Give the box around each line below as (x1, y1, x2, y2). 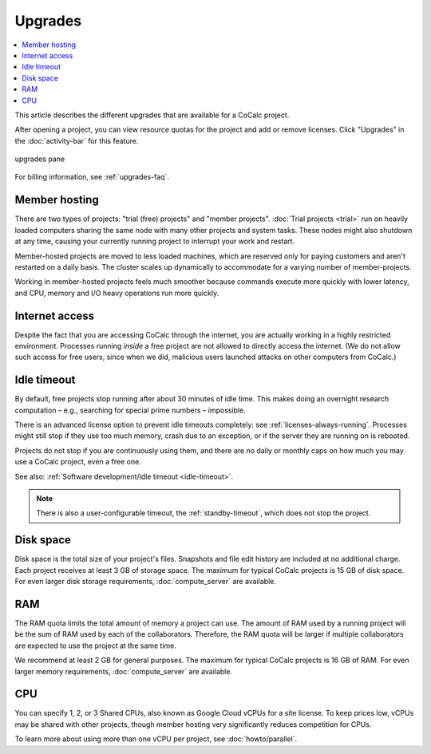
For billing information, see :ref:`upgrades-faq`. (14, 172, 169, 182)
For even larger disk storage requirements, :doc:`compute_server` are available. (14, 577, 277, 586)
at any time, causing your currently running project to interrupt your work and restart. (14, 236, 295, 247)
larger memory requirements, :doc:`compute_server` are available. (14, 666, 233, 676)
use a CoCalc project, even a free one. (14, 457, 141, 467)
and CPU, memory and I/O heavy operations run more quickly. (14, 288, 219, 298)
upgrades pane (14, 154, 65, 164)
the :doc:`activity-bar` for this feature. (14, 136, 139, 145)
